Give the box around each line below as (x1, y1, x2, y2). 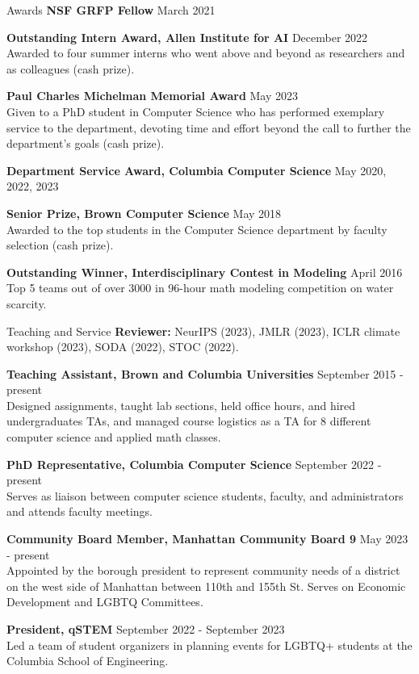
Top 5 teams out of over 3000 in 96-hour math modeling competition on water (6, 279, 394, 296)
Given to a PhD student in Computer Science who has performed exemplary (6, 103, 385, 119)
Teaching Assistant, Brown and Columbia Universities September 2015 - (6, 365, 404, 382)
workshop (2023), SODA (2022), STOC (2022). (6, 338, 239, 355)
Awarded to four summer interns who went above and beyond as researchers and (6, 44, 405, 61)
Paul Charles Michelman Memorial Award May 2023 (6, 87, 299, 104)
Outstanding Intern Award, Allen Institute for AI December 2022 (6, 28, 368, 45)
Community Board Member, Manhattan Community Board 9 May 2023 (6, 530, 409, 547)
